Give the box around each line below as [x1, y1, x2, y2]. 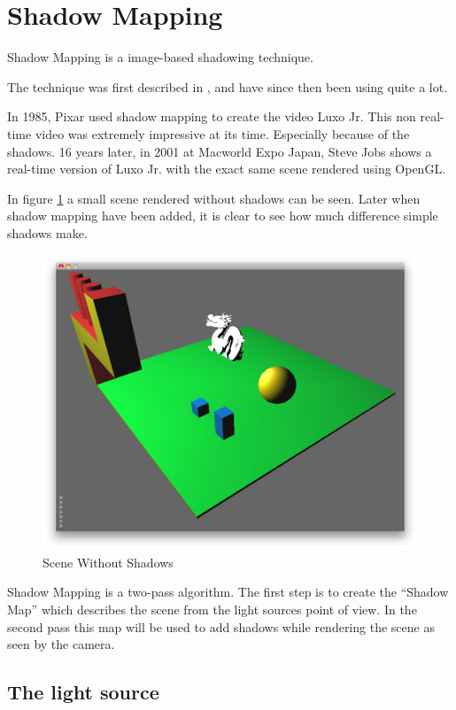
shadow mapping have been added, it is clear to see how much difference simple [7, 206, 438, 225]
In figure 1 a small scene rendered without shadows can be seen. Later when [7, 189, 421, 207]
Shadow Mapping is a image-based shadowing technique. [7, 48, 313, 66]
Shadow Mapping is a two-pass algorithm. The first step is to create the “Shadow [7, 583, 449, 601]
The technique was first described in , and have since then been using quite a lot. [7, 77, 448, 96]
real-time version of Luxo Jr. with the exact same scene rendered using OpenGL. [7, 159, 446, 178]
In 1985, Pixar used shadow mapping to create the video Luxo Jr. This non [7, 107, 416, 126]
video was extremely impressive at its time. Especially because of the [35, 124, 410, 143]
